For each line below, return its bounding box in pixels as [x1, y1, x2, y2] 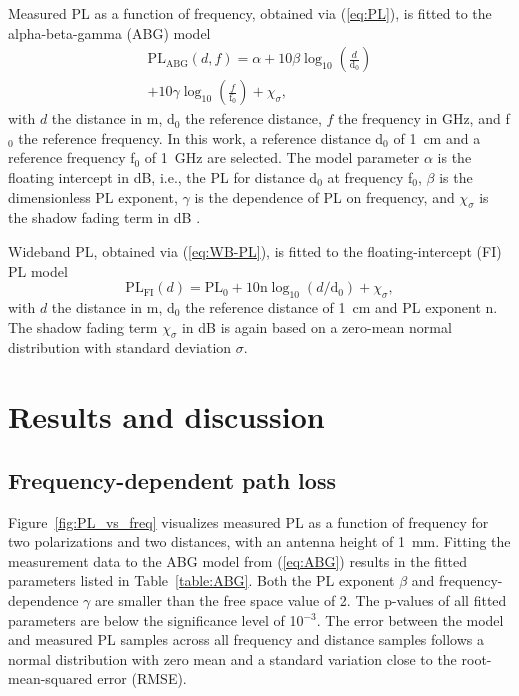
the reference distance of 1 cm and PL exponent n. [185, 297, 498, 317]
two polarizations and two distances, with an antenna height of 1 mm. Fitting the [8, 531, 511, 552]
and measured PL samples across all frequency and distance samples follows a [8, 629, 484, 650]
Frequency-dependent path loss [8, 464, 336, 495]
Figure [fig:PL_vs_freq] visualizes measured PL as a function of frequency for [8, 511, 489, 532]
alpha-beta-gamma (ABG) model [8, 22, 211, 43]
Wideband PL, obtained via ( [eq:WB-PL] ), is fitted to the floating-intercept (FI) [8, 241, 502, 262]
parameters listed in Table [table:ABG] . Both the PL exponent [8, 570, 395, 591]
